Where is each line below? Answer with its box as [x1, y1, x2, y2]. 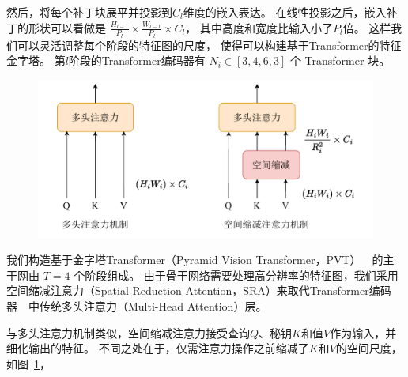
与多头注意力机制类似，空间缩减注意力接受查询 [6, 324, 250, 341]
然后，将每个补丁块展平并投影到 [6, 4, 172, 20]
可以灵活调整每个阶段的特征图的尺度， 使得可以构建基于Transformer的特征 [17, 36, 402, 53]
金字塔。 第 [6, 52, 66, 69]
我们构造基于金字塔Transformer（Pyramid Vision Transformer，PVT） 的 [6, 251, 383, 268]
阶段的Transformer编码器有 [68, 52, 206, 69]
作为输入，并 [330, 324, 397, 341]
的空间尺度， [335, 340, 402, 356]
